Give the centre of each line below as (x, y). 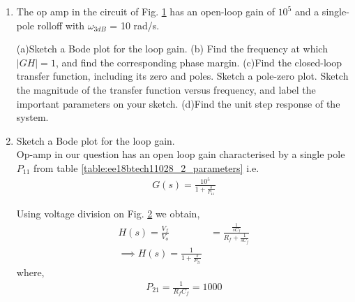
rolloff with (61, 25)
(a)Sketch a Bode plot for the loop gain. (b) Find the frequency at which (172, 49)
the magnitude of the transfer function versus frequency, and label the (166, 89)
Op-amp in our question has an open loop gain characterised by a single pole (181, 154)
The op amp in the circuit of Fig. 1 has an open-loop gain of (145, 11)
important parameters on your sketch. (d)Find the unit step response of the (178, 103)
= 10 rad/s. (135, 25)
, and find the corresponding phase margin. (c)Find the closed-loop (198, 62)
